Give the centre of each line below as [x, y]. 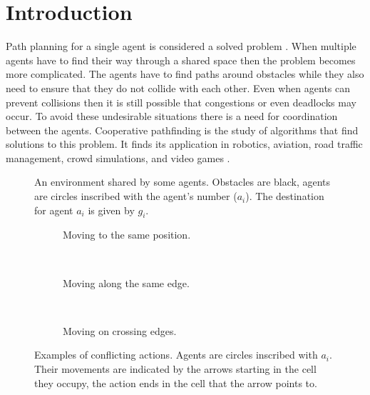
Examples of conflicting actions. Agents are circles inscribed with [176, 355]
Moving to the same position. [127, 235]
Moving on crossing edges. [120, 330]
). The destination [285, 196]
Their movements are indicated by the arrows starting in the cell [175, 369]
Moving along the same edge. [126, 282]
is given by [111, 210]
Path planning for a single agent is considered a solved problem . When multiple [181, 46]
